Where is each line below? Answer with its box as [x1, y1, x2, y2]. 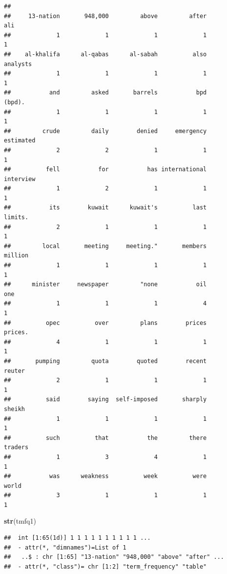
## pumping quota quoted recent [4, 357, 207, 365]
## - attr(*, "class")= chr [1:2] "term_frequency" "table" [4, 563, 207, 570]
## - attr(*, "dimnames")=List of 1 [4, 544, 126, 551]
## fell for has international [4, 166, 207, 173]
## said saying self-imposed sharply [4, 396, 207, 403]
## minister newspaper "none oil [4, 281, 207, 288]
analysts [4, 60, 32, 68]
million [4, 252, 29, 259]
